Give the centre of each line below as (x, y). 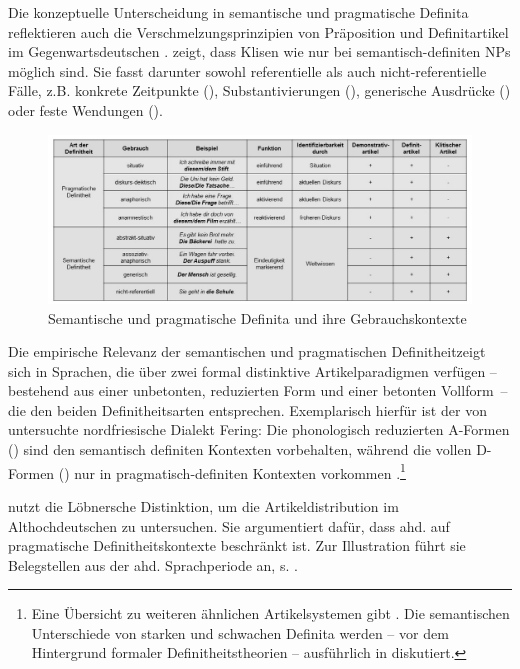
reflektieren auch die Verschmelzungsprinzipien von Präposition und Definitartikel (258, 31)
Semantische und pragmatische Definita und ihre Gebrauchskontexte (257, 317)
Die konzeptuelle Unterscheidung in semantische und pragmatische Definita (238, 12)
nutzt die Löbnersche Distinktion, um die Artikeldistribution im (203, 505)
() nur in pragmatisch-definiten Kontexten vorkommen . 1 (232, 471)
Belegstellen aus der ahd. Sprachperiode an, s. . (153, 564)
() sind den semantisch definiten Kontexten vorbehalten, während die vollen (240, 449)
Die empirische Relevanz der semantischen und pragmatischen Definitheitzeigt (247, 351)
